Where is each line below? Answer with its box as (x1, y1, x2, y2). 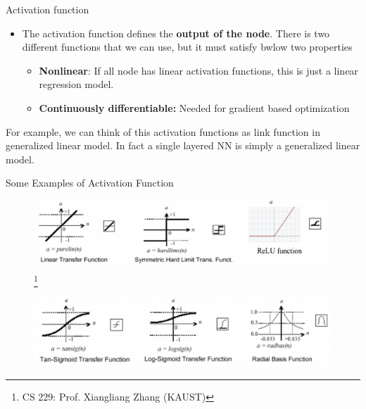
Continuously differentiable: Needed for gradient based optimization (39, 100, 350, 115)
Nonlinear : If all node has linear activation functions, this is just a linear (39, 63, 358, 77)
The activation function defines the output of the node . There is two (22, 25, 330, 40)
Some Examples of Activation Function (6, 175, 174, 190)
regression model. (39, 77, 114, 92)
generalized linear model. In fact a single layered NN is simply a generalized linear (6, 138, 360, 153)
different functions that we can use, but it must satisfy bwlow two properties (22, 39, 353, 54)
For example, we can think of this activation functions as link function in (6, 124, 320, 139)
